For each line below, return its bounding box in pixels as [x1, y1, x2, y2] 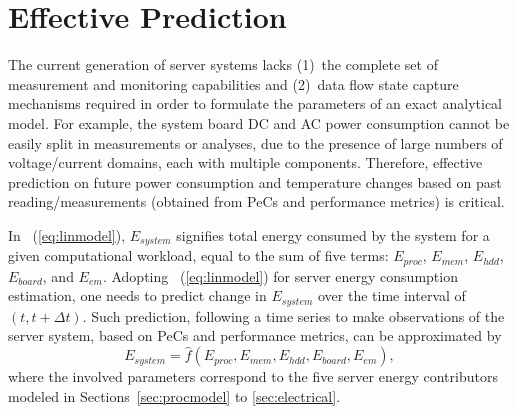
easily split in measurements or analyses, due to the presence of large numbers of [8, 132, 503, 153]
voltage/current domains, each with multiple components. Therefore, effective [8, 152, 483, 173]
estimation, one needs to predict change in [8, 285, 267, 306]
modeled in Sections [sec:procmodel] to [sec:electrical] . [8, 385, 341, 406]
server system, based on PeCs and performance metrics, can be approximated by [8, 325, 502, 346]
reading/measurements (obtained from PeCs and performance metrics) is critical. [8, 191, 505, 212]
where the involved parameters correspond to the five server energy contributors [8, 366, 498, 387]
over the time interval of [318, 285, 466, 306]
